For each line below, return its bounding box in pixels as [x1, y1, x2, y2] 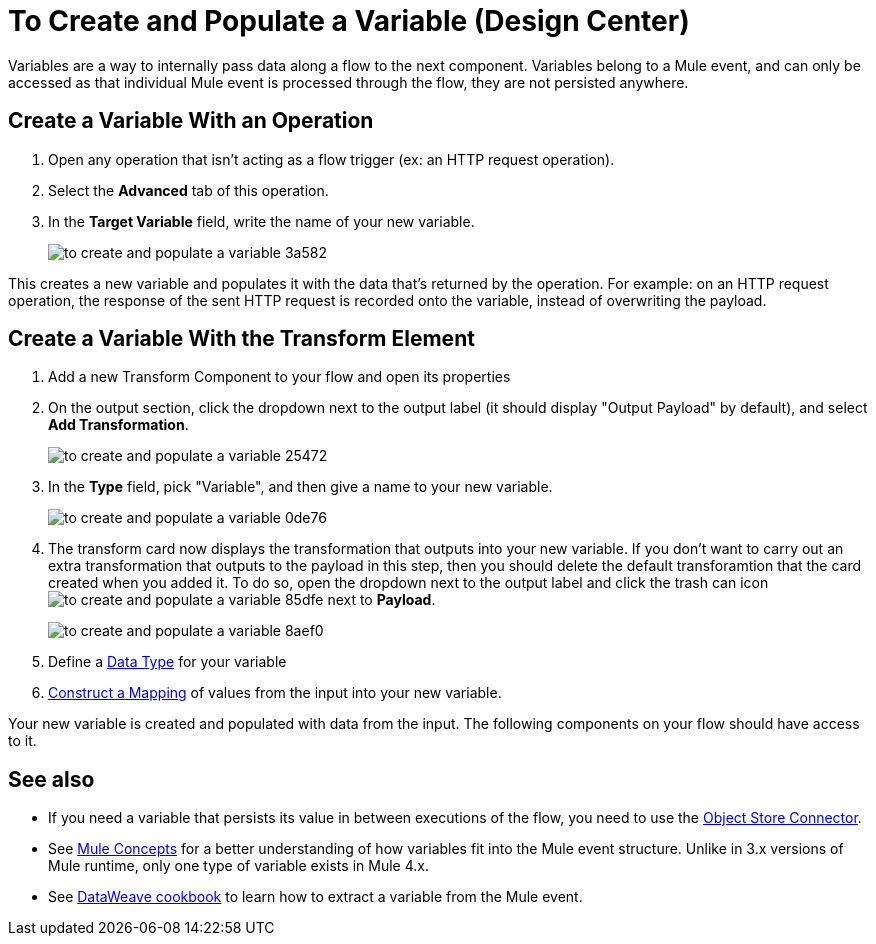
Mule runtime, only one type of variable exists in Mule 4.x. [48, 857, 429, 875]
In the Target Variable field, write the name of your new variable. [48, 212, 475, 230]
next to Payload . [327, 591, 436, 609]
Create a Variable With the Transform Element [8, 326, 475, 352]
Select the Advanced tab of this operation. [48, 181, 329, 199]
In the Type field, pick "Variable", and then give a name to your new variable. [48, 478, 553, 496]
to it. [8, 732, 37, 750]
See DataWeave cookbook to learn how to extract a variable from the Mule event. [48, 888, 583, 906]
